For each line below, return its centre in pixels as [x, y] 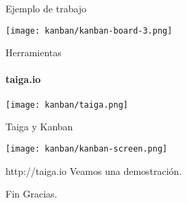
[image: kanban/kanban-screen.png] [87, 148]
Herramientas [34, 52]
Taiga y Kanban [39, 127]
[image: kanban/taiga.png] [67, 105]
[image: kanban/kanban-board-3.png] [89, 31]
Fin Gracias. [32, 194]
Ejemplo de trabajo [46, 8]
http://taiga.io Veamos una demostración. [94, 170]
